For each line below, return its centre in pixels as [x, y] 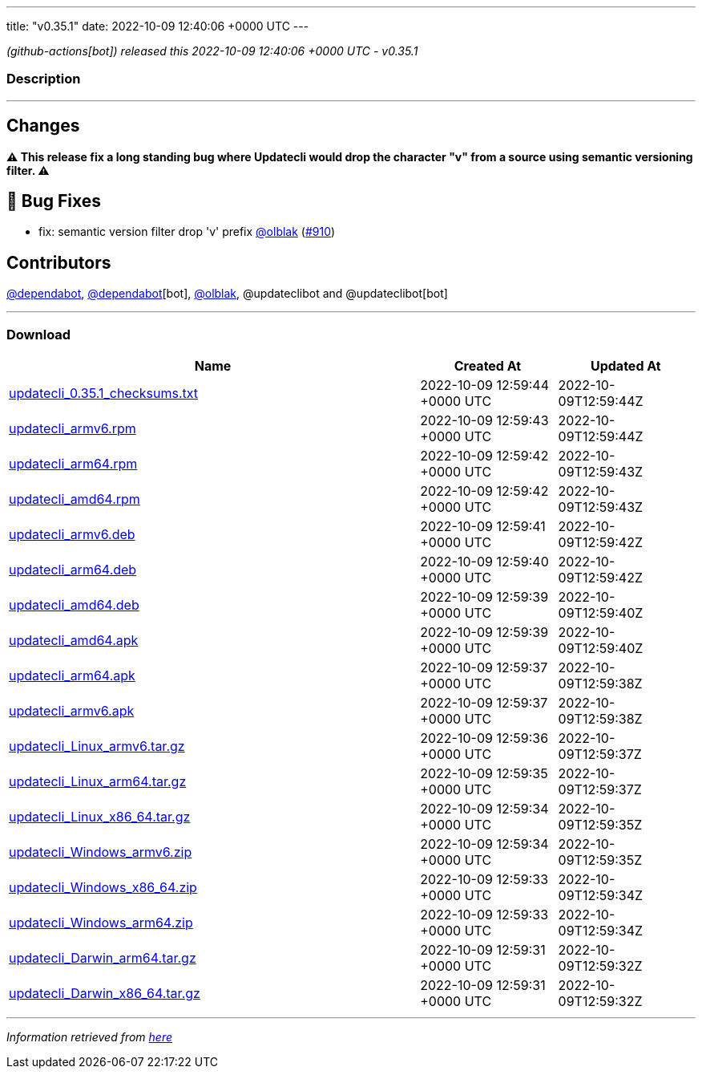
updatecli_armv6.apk [72, 711]
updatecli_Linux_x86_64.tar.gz [100, 817]
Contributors [59, 262]
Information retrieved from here [90, 1037]
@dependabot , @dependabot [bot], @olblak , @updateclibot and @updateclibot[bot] [227, 294]
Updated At [625, 366]
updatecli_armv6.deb [72, 535]
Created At [488, 366]
